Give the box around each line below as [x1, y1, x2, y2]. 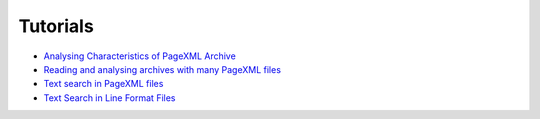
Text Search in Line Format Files [43, 91, 176, 104]
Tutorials [18, 15, 94, 37]
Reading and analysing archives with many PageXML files [43, 63, 282, 75]
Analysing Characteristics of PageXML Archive [43, 50, 237, 62]
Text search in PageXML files [43, 78, 164, 90]
